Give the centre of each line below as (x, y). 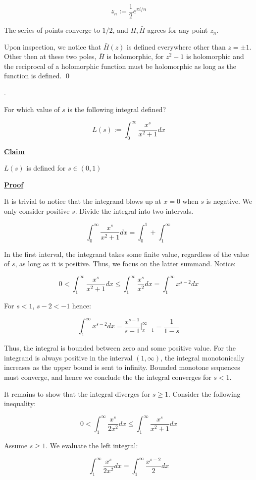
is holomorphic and (215, 56)
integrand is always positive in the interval (68, 357)
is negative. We (229, 201)
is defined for (46, 168)
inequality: (20, 403)
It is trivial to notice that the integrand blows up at (83, 201)
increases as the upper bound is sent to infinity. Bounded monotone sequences (122, 367)
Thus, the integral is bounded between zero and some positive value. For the (120, 348)
